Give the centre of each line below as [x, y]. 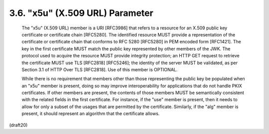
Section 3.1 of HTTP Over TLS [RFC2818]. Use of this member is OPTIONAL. [100, 69]
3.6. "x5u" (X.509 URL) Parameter [81, 13]
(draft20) [18, 125]
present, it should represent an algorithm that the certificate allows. [91, 114]
